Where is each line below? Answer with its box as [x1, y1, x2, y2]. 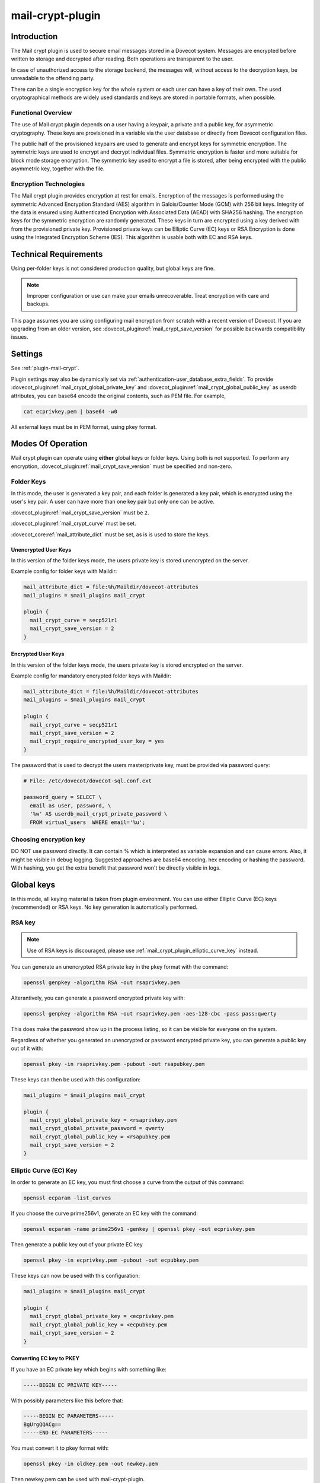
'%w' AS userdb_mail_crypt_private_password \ [30, 810, 168, 817]
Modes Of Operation [11, 439, 88, 449]
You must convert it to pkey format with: [11, 1444, 109, 1452]
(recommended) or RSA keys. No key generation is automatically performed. [11, 903, 198, 911]
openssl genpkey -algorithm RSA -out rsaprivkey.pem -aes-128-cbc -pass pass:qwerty [23, 1010, 277, 1017]
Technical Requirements [11, 249, 103, 259]
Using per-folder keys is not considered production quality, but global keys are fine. [11, 265, 215, 272]
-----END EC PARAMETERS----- [23, 1430, 108, 1436]
